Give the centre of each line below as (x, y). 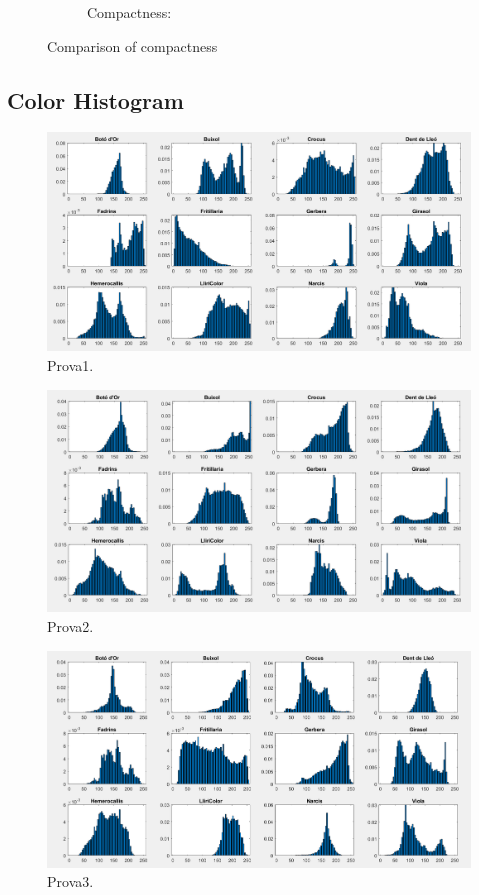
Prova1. (70, 365)
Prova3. (70, 881)
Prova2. (70, 625)
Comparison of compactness (132, 45)
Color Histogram (95, 99)
